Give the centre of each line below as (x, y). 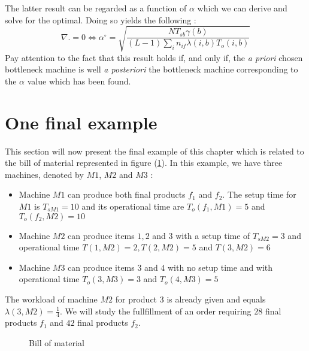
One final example (81, 122)
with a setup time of (213, 235)
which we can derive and (242, 8)
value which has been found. (79, 81)
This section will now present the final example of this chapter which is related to (154, 151)
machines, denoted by (44, 174)
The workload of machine (51, 299)
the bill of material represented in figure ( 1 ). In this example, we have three (144, 163)
